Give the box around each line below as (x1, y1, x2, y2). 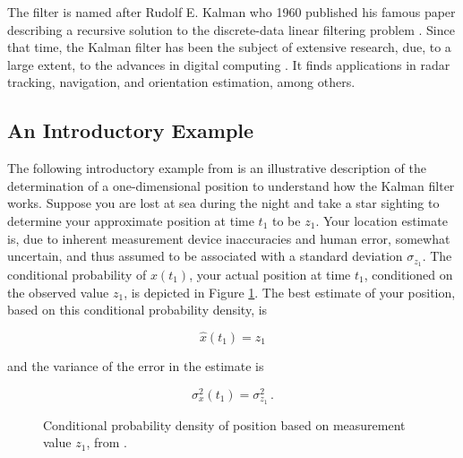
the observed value (7, 282, 109, 301)
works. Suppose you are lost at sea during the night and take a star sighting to (7, 194, 440, 212)
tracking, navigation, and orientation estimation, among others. (7, 73, 356, 91)
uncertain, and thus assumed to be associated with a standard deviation (7, 246, 403, 265)
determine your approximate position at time (7, 211, 254, 229)
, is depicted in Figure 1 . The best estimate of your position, (124, 282, 456, 301)
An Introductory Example (7, 117, 254, 144)
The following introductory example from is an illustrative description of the (7, 159, 426, 177)
